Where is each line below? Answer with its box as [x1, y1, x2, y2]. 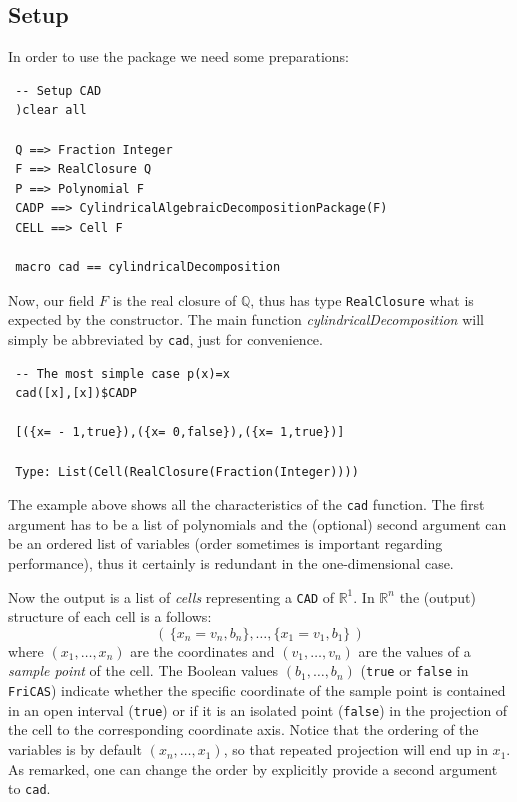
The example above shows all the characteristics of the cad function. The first [8, 494, 485, 515]
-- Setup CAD [15, 83, 102, 98]
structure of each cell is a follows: [8, 606, 212, 627]
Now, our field [8, 289, 95, 310]
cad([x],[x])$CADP [15, 386, 137, 401]
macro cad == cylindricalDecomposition [15, 260, 281, 275]
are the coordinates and [130, 640, 275, 661]
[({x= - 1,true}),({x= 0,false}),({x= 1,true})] [15, 425, 345, 440]
